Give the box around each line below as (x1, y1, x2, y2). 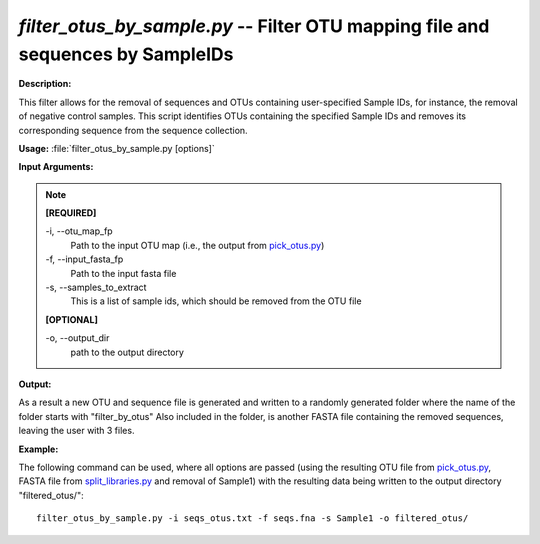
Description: (18, 78, 72, 90)
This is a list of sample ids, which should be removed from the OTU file (70, 295, 362, 307)
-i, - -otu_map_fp (45, 225, 114, 237)
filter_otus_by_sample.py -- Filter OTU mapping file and (18, 15, 490, 37)
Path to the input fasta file (70, 267, 177, 279)
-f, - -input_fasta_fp (45, 253, 124, 265)
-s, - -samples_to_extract (45, 281, 147, 294)
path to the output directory (70, 346, 185, 358)
